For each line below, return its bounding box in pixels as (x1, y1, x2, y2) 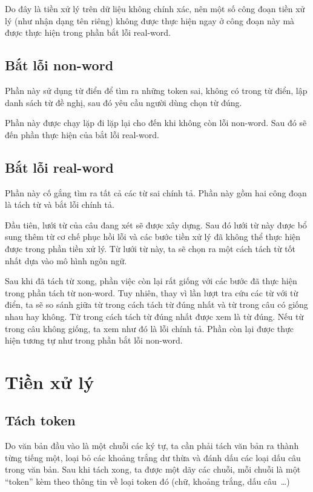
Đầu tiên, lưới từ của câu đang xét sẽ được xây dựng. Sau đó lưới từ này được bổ (5, 218, 307, 231)
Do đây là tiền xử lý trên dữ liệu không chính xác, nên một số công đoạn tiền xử (5, 2, 305, 15)
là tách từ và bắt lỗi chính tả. (5, 198, 114, 211)
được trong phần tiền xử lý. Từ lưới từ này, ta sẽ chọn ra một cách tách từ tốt (5, 242, 296, 254)
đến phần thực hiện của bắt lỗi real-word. (5, 128, 159, 141)
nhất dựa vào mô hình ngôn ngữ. (5, 254, 127, 267)
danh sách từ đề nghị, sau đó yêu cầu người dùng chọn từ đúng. (5, 96, 242, 108)
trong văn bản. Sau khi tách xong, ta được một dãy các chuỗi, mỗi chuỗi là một (5, 463, 301, 476)
